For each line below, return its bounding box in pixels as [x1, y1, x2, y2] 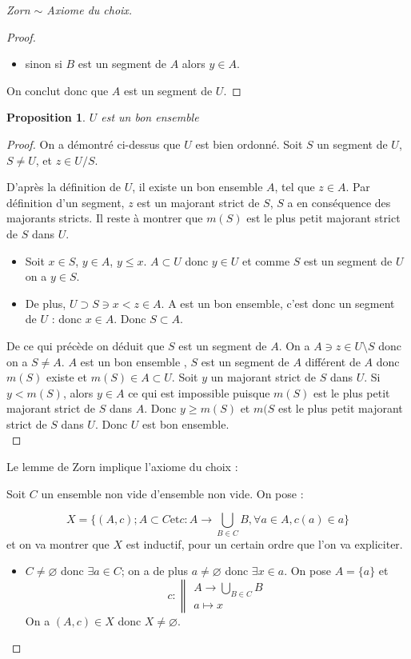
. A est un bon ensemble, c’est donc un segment [161, 294, 395, 311]
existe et [46, 369, 88, 385]
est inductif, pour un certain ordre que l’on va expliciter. [126, 535, 403, 552]
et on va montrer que [6, 535, 110, 552]
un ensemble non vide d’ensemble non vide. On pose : [41, 485, 304, 501]
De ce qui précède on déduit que [6, 337, 165, 353]
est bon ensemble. [142, 415, 229, 432]
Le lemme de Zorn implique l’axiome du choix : [6, 458, 238, 475]
